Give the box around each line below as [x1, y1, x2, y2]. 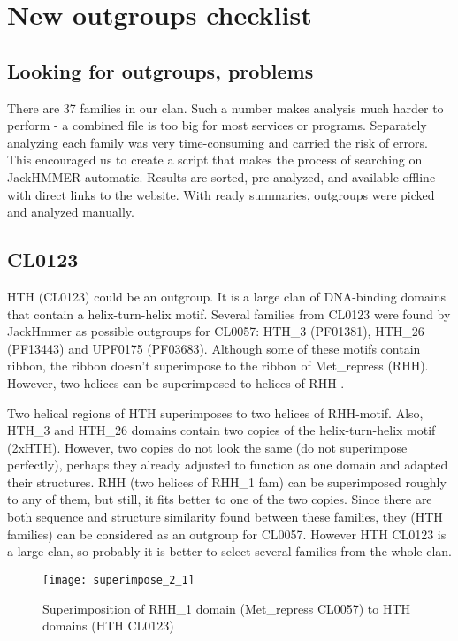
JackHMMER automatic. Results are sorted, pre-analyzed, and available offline [7, 167, 436, 186]
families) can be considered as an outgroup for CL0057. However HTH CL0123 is [7, 524, 447, 543]
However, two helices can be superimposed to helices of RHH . [7, 373, 345, 392]
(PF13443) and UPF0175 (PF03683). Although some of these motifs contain [7, 339, 421, 357]
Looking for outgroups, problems [7, 57, 314, 84]
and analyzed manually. [7, 202, 134, 221]
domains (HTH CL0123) [42, 616, 174, 635]
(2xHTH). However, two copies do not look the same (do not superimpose [7, 438, 408, 456]
